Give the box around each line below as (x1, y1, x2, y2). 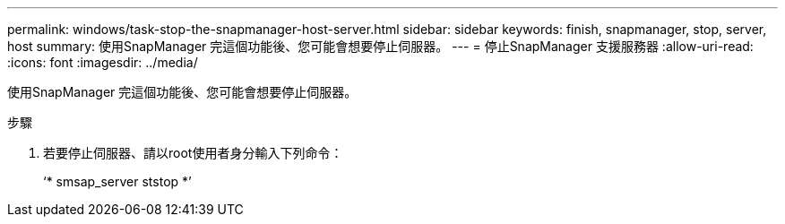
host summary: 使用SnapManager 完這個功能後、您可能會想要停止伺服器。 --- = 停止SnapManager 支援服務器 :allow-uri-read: (7, 39, 754, 54)
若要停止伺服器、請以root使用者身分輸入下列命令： (43, 145, 343, 160)
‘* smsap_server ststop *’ (43, 174, 192, 189)
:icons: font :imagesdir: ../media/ (7, 55, 198, 70)
